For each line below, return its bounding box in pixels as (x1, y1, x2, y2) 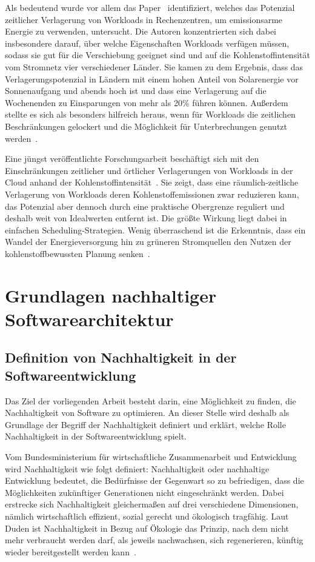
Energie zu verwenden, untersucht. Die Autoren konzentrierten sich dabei (5, 25, 276, 38)
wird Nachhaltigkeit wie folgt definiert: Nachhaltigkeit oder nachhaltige (5, 462, 270, 475)
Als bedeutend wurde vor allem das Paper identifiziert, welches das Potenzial (5, 1, 295, 13)
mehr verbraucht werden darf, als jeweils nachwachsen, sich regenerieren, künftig (5, 534, 303, 546)
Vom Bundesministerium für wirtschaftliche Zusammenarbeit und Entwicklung (5, 450, 297, 463)
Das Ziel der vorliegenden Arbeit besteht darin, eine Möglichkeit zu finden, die (5, 394, 296, 407)
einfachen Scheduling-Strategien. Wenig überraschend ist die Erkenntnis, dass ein (5, 223, 306, 236)
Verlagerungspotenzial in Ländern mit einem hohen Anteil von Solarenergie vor (5, 72, 299, 85)
